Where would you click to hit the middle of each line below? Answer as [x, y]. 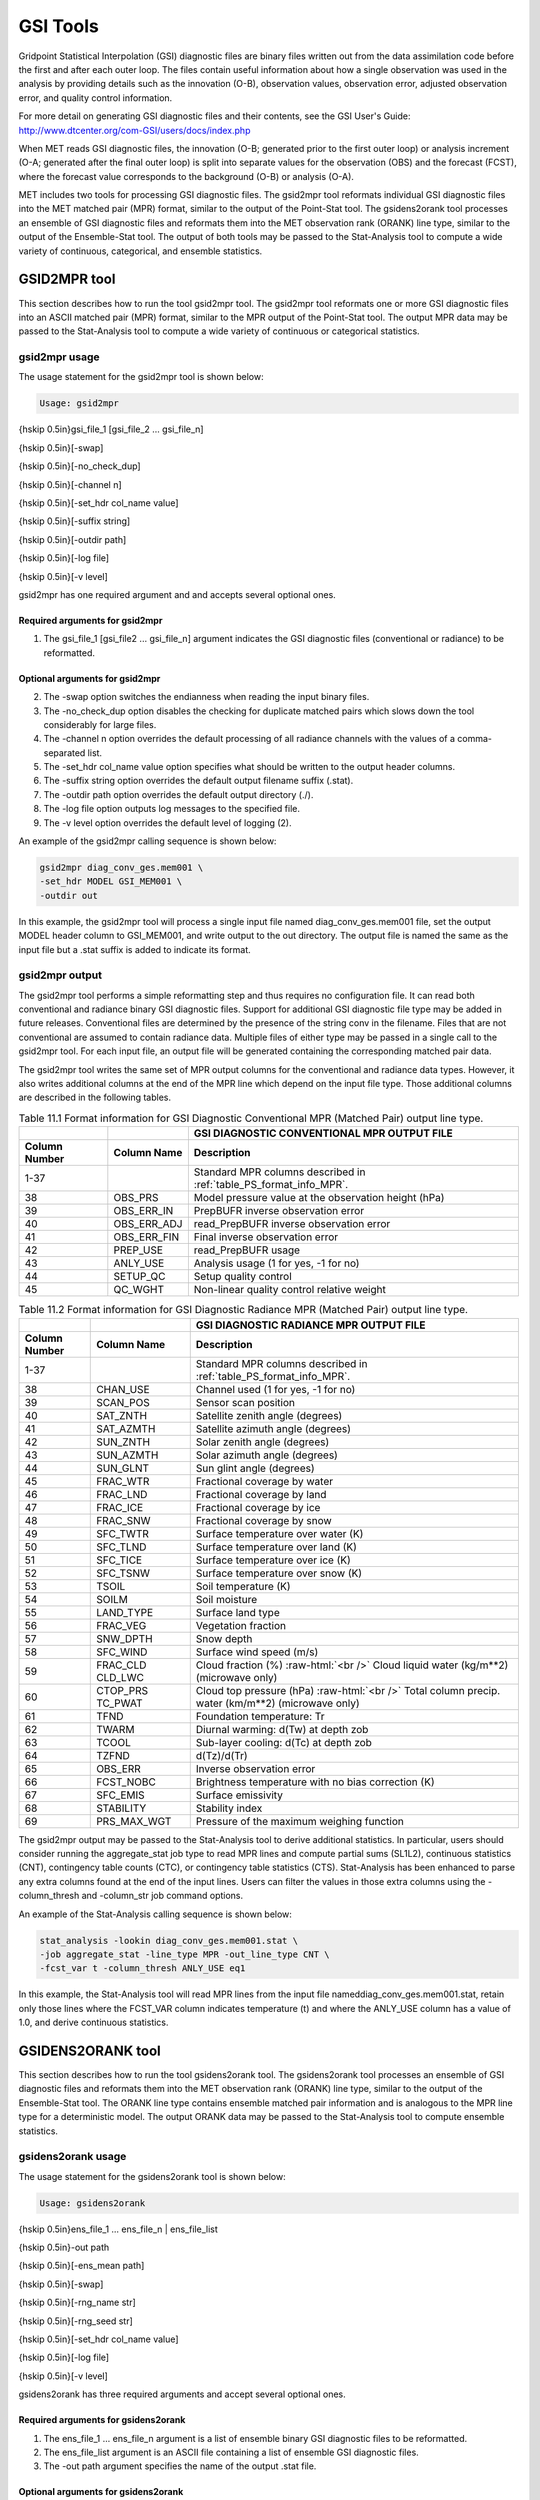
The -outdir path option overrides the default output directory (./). [178, 794]
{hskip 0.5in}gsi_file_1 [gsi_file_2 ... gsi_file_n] [111, 429]
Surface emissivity [239, 1795]
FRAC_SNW [123, 1520]
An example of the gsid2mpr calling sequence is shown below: [147, 841]
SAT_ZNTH [122, 1415]
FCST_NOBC [126, 1782]
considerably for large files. [100, 724]
